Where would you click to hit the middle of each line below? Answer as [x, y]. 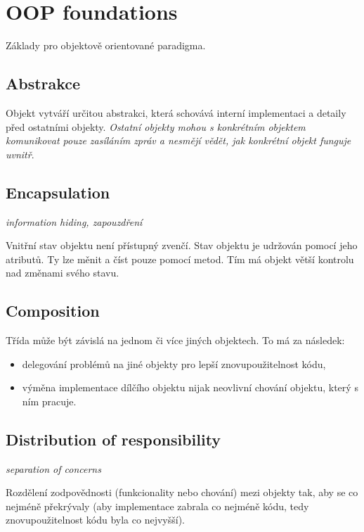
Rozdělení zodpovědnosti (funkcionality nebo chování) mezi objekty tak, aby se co [182, 492]
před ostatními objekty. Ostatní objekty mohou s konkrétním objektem [156, 126]
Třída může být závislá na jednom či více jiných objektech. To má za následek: [175, 340]
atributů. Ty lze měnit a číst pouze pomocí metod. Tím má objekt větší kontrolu [180, 259]
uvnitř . [20, 154]
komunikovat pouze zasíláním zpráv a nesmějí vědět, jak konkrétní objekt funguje [178, 140]
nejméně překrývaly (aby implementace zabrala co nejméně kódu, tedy [157, 506]
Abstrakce [43, 83]
